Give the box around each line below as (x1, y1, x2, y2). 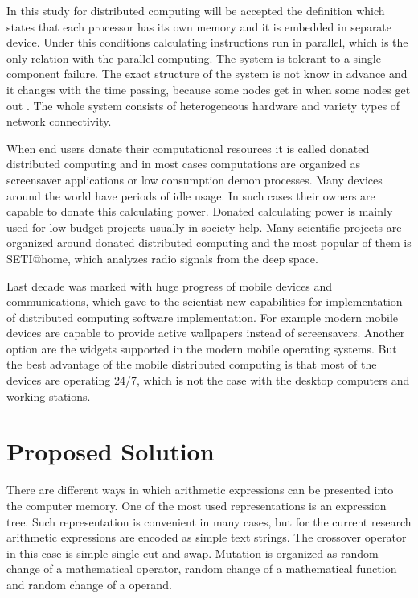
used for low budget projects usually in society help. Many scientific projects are (6, 218, 402, 235)
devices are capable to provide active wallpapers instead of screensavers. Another (6, 324, 405, 341)
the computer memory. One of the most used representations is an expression (6, 497, 387, 513)
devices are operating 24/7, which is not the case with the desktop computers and (6, 372, 410, 389)
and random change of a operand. (6, 575, 172, 592)
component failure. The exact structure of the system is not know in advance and (6, 65, 408, 82)
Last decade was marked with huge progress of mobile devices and (6, 277, 333, 294)
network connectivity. (6, 113, 112, 130)
